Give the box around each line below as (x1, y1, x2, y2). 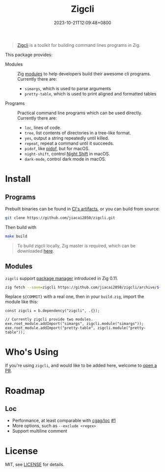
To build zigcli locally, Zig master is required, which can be (17, 243, 136, 249)
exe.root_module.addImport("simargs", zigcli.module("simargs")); (5, 321, 144, 326)
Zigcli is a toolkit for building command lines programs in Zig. (17, 42, 141, 48)
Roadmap (5, 385, 45, 396)
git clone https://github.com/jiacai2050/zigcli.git (5, 215, 115, 220)
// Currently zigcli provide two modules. (5, 317, 93, 322)
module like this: (5, 299, 38, 305)
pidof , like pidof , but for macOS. (24, 145, 90, 151)
